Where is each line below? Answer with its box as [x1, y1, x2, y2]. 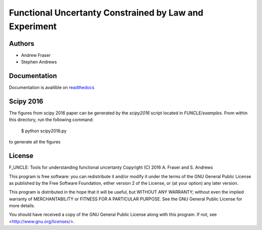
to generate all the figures [9, 139, 61, 145]
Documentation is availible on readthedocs [9, 85, 95, 90]
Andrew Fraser [21, 52, 51, 58]
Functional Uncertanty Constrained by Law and [9, 7, 204, 18]
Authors [9, 39, 34, 48]
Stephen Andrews [21, 59, 57, 65]
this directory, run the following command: [9, 117, 94, 123]
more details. [9, 203, 35, 209]
